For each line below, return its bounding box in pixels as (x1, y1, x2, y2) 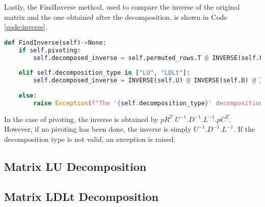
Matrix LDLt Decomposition (4, 188, 159, 204)
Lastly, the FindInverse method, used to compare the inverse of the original (4, 2, 240, 12)
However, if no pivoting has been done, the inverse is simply (4, 124, 192, 134)
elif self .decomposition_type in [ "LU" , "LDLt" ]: (18, 69, 191, 77)
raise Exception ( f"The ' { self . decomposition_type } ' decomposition (33, 99, 263, 107)
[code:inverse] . (4, 21, 47, 32)
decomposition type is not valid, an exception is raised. (4, 133, 176, 144)
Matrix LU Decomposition (4, 158, 147, 174)
